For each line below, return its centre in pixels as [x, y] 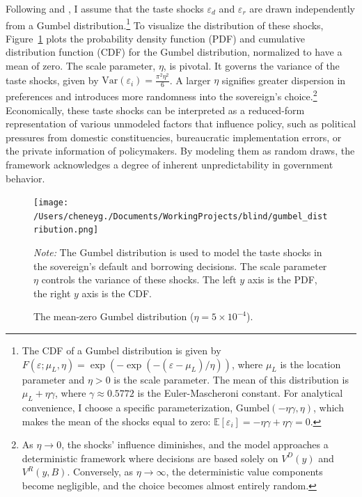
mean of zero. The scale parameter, [81, 66]
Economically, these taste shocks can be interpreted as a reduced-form [155, 110]
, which [328, 408]
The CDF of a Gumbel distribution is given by [121, 350]
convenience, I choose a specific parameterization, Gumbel [146, 408]
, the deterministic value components [244, 472]
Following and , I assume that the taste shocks [105, 8]
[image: [51, 203]
